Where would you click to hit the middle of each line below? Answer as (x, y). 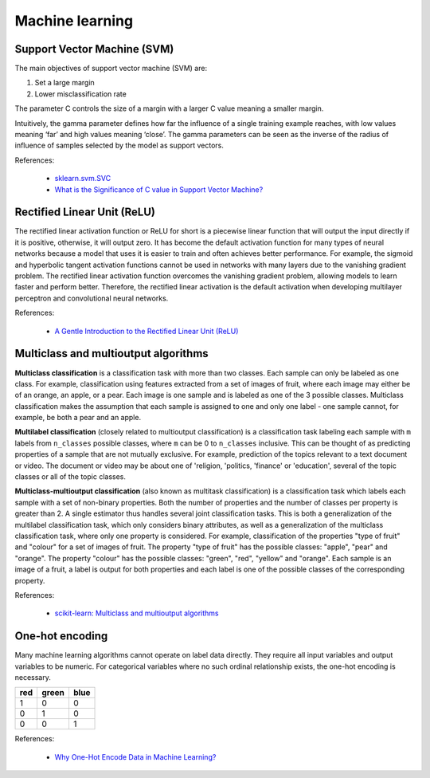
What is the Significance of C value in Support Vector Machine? (159, 189)
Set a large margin (64, 83)
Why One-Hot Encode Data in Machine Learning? (135, 756)
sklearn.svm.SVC (83, 179)
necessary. (33, 678)
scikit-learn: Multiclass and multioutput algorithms (137, 613)
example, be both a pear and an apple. (78, 418)
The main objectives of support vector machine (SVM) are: (111, 69)
